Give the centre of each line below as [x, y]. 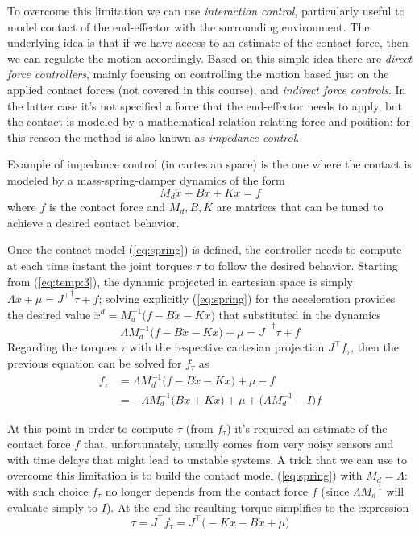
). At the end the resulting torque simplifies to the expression [257, 507]
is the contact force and [108, 207]
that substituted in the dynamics [300, 314]
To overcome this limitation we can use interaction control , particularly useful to [206, 10]
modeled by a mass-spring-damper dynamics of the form [146, 179]
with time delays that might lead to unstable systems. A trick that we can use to [207, 459]
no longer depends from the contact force [207, 490]
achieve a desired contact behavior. [93, 222]
